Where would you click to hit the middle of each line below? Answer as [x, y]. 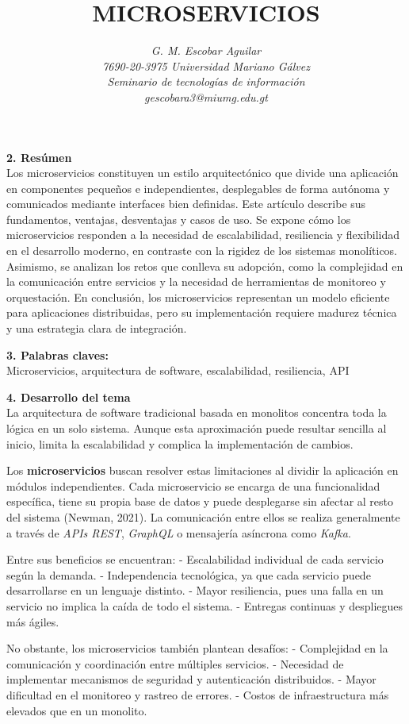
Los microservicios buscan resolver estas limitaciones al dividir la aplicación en [203, 470]
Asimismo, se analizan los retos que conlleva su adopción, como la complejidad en [205, 266]
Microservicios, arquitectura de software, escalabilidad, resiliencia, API [178, 370]
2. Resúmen [39, 157]
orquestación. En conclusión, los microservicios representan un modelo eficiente [198, 297]
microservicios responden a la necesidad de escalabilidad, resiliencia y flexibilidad [203, 235]
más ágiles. [33, 621]
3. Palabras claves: [57, 354]
